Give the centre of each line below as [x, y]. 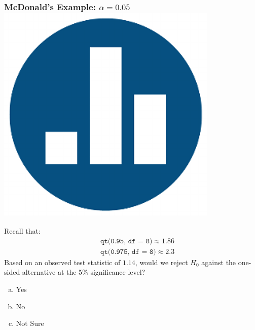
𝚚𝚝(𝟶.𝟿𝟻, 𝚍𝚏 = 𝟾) [126, 241]
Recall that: [22, 231]
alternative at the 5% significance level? [84, 272]
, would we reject [161, 262]
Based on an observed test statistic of [62, 262]
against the [219, 262]
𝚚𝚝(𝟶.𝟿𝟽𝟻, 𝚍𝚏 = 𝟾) [128, 252]
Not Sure [30, 323]
